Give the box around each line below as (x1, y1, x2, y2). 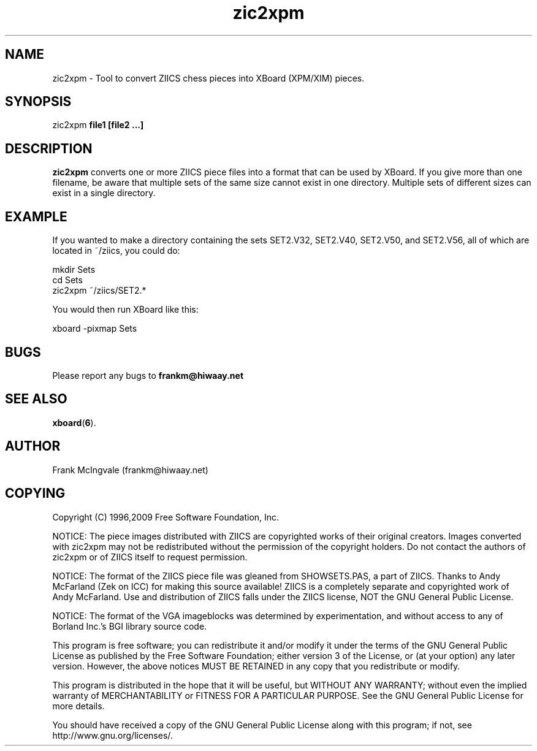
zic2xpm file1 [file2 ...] (52, 120, 144, 131)
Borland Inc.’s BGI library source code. (52, 620, 207, 631)
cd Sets (52, 275, 83, 286)
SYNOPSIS (5, 94, 72, 110)
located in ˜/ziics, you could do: (52, 245, 180, 256)
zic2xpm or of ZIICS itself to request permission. (52, 551, 248, 562)
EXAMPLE (5, 208, 67, 224)
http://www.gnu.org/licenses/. (52, 730, 173, 741)
